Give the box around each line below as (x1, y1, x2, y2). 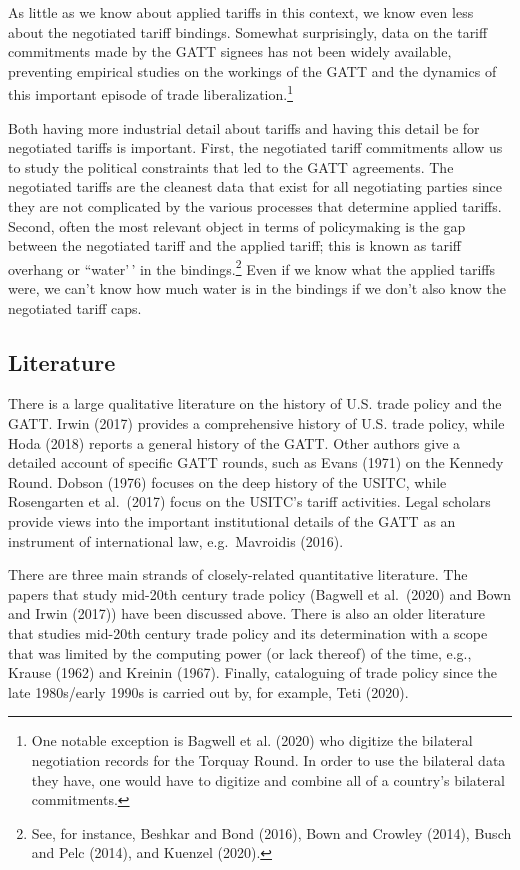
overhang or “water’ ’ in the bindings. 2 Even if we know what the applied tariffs (8, 255, 496, 279)
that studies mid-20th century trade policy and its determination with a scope (8, 622, 488, 643)
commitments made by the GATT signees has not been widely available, (8, 41, 452, 62)
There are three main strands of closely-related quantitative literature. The (8, 564, 468, 585)
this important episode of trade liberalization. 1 (8, 81, 293, 105)
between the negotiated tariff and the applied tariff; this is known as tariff (8, 235, 462, 256)
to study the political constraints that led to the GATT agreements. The (8, 156, 454, 177)
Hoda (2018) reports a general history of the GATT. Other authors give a (8, 432, 461, 453)
